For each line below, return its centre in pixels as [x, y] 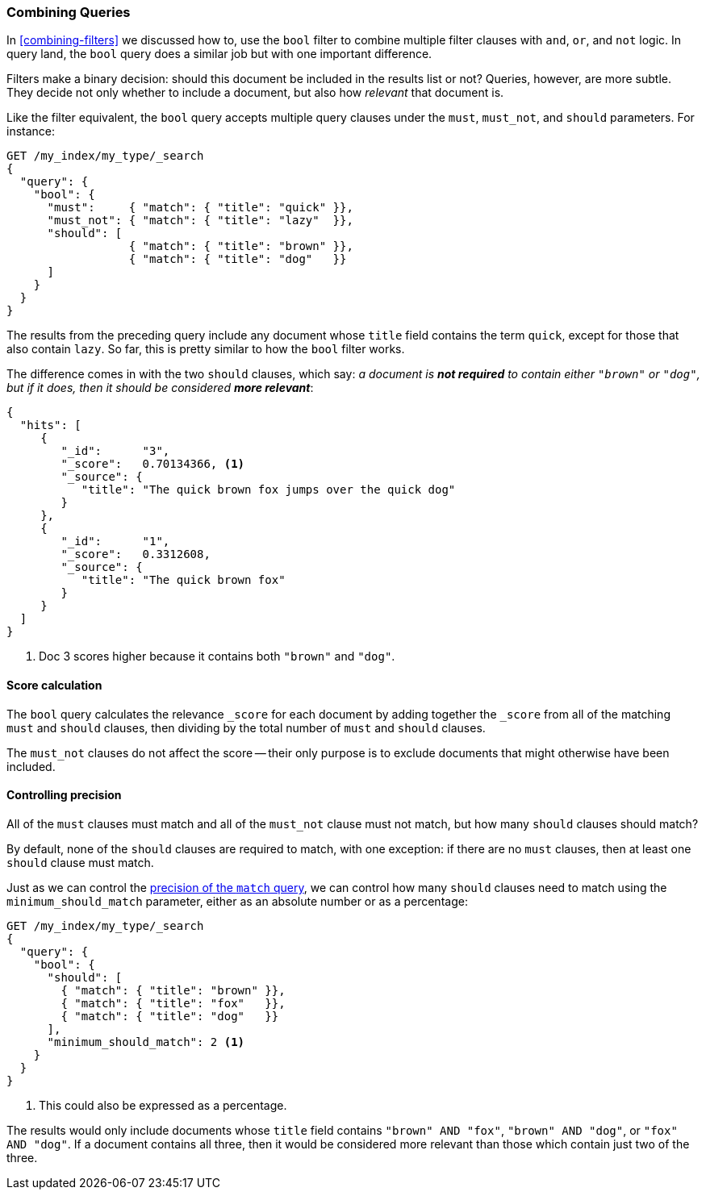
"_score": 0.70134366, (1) [153, 464]
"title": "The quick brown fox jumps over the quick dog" [268, 490]
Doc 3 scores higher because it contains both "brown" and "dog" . [217, 656]
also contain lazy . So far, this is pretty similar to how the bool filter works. [206, 349]
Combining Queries [69, 12]
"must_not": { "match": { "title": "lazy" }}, [200, 221]
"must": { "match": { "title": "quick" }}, [200, 208]
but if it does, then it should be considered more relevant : [160, 388]
